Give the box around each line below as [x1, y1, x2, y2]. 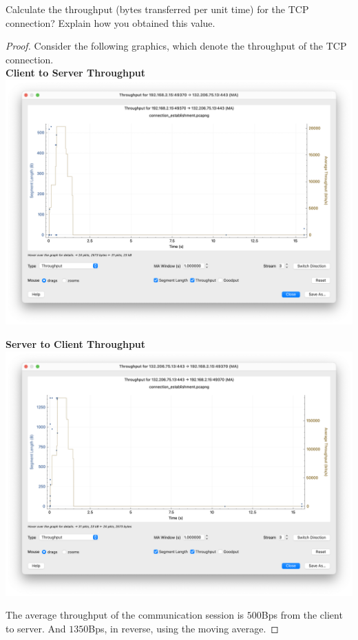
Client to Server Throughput [6, 65, 146, 80]
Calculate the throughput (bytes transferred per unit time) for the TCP [6, 2, 309, 16]
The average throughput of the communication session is [6, 608, 244, 622]
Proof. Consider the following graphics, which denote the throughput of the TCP [6, 39, 347, 53]
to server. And [6, 621, 66, 636]
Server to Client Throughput [6, 336, 146, 351]
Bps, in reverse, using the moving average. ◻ [88, 621, 279, 636]
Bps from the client [261, 608, 343, 622]
